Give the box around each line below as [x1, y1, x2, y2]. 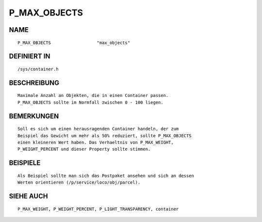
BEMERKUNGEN [9, 112, 59, 120]
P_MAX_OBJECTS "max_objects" [17, 40, 131, 46]
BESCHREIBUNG [9, 79, 60, 87]
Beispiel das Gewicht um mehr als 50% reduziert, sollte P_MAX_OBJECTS [17, 133, 192, 138]
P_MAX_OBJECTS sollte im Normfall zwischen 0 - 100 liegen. [17, 99, 164, 105]
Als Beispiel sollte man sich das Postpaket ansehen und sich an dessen [17, 173, 194, 178]
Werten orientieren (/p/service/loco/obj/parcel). [17, 180, 141, 185]
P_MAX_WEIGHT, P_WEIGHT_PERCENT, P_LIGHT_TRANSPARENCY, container [17, 206, 179, 212]
